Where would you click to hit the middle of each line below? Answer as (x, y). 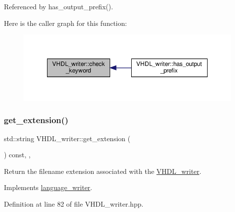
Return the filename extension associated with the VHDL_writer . (103, 171)
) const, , (17, 155)
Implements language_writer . (48, 187)
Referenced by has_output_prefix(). (59, 6)
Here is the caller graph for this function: (66, 23)
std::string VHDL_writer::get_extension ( (67, 138)
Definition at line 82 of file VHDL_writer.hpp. (74, 204)
